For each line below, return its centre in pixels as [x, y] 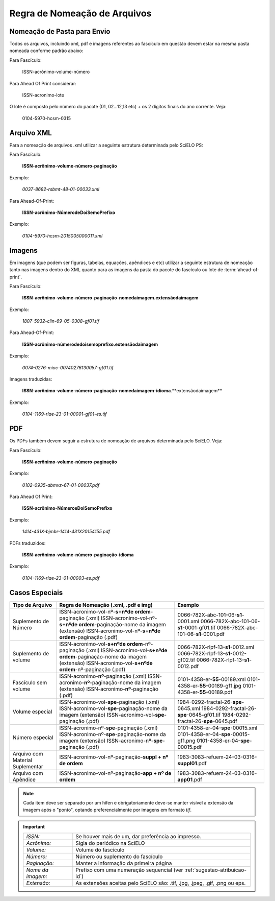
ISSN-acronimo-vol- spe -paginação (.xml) [109, 702]
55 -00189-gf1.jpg [221, 685]
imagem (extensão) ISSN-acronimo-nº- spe [111, 741]
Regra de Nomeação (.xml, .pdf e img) [106, 605]
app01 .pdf [190, 779]
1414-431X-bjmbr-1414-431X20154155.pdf [66, 532]
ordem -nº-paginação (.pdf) [92, 669]
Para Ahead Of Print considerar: [43, 83]
